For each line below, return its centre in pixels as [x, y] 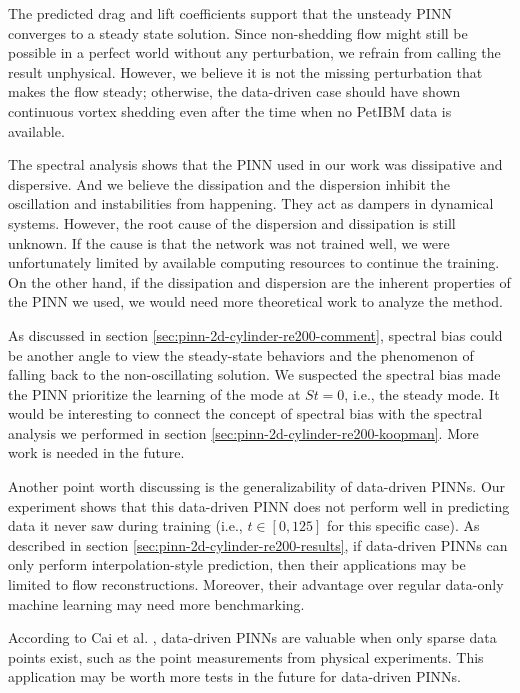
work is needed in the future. [96, 452]
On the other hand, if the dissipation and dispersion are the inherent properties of [259, 281]
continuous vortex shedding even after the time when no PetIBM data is [230, 110]
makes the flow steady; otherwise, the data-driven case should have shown [234, 91]
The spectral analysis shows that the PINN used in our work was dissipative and [255, 164]
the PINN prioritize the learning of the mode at [154, 393]
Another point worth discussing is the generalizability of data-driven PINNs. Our [257, 486]
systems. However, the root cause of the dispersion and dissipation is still [232, 222]
